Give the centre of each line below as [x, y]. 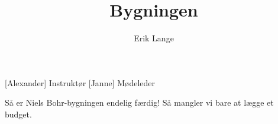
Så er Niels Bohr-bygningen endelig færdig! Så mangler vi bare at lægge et [139, 102]
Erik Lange [154, 38]
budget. [18, 114]
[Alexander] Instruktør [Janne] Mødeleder [80, 82]
